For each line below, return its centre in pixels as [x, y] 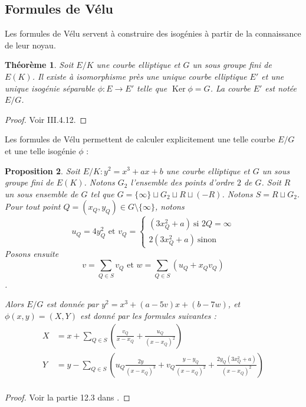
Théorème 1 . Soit [39, 65]
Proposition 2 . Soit [42, 170]
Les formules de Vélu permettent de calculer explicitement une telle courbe [140, 139]
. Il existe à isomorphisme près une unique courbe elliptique [139, 76]
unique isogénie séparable [50, 88]
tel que [102, 193]
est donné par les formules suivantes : [148, 315]
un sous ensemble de [42, 193]
